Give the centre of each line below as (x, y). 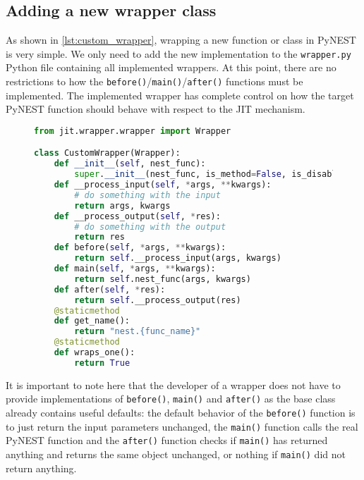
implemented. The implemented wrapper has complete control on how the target (180, 95)
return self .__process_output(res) (158, 300)
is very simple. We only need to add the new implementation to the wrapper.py (178, 53)
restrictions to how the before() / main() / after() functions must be (154, 81)
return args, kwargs (122, 205)
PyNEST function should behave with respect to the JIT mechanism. (156, 109)
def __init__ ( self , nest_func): (130, 164)
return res (99, 237)
